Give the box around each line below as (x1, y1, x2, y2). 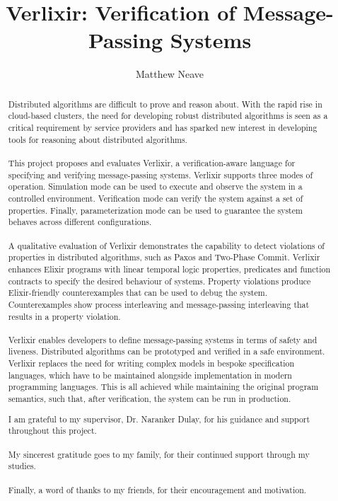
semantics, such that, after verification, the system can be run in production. (8, 393, 291, 405)
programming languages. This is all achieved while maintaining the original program (8, 381, 319, 393)
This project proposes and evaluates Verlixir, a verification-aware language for (8, 156, 296, 168)
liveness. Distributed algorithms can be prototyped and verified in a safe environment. (8, 345, 325, 357)
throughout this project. (8, 425, 97, 437)
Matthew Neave (135, 67, 204, 81)
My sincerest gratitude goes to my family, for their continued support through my (8, 448, 310, 460)
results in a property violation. (8, 310, 121, 322)
